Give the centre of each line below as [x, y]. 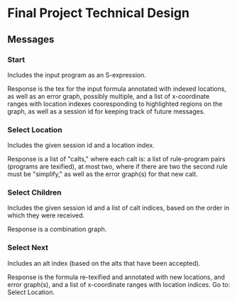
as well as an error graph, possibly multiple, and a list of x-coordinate [109, 96]
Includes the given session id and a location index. [81, 145]
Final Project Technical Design [99, 13]
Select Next [28, 248]
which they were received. [46, 215]
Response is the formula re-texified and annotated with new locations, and [116, 277]
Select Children [34, 193]
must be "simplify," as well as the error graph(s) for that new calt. [103, 174]
